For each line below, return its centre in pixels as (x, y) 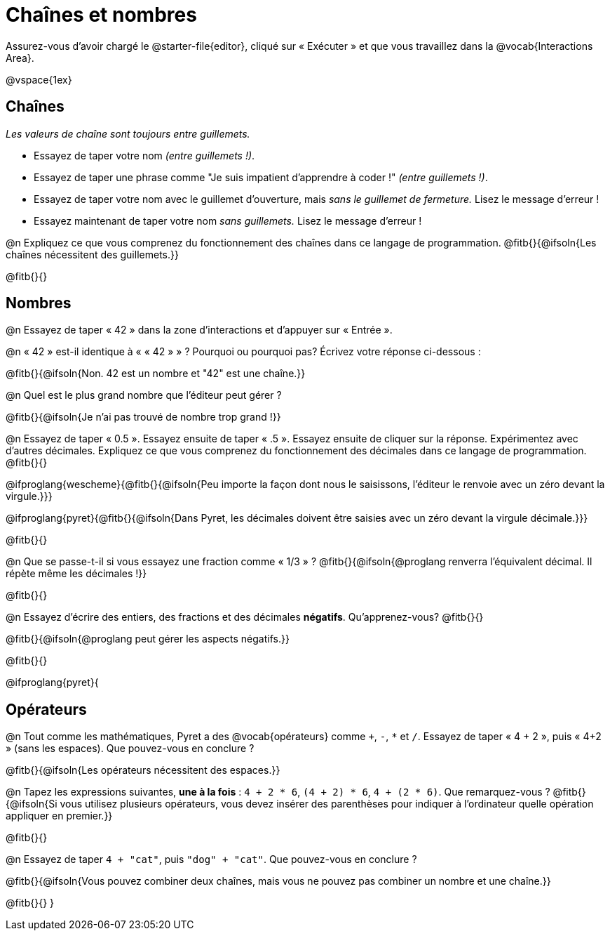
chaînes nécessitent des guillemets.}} (92, 254)
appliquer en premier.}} (59, 816)
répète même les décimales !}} (76, 574)
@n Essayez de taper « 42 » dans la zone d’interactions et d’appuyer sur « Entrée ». (199, 330)
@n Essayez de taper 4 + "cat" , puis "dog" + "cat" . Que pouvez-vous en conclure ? (211, 859)
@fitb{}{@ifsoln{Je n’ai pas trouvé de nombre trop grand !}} (143, 417)
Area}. (20, 58)
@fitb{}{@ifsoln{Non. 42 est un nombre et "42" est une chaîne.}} (156, 374)
